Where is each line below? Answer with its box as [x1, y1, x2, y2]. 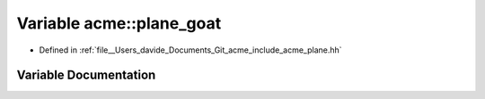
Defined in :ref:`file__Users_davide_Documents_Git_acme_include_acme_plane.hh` [39, 45, 342, 55]
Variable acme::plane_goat [16, 13, 222, 33]
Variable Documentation [16, 68, 156, 83]
